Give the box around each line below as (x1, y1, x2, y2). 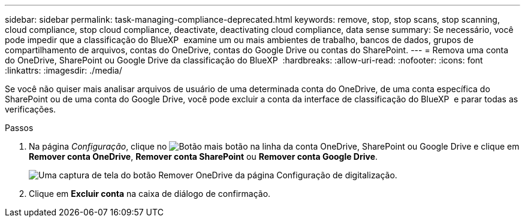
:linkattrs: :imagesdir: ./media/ (5, 65, 122, 75)
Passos (5, 123, 34, 133)
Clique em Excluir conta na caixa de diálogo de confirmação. (29, 188, 271, 199)
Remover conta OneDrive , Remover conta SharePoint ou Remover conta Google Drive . (29, 151, 378, 162)
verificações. (5, 104, 56, 114)
